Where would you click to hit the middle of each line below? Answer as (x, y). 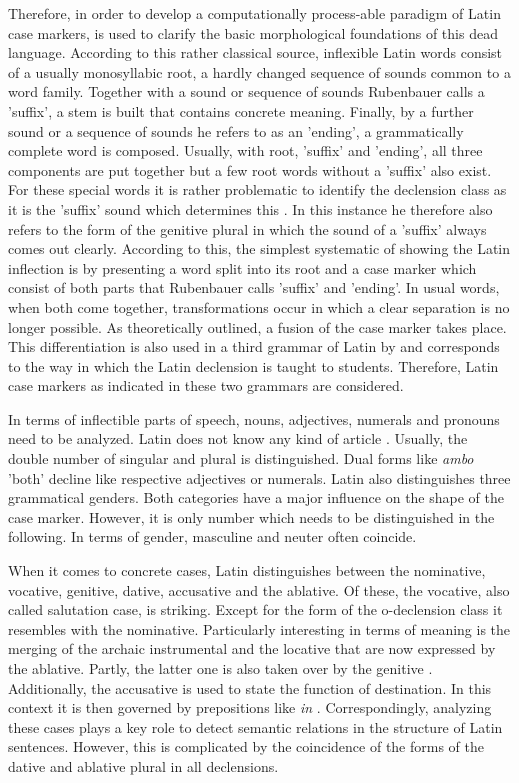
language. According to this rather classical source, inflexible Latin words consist (255, 52)
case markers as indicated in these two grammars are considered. (206, 385)
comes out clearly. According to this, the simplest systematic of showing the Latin (259, 248)
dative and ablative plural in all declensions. (143, 765)
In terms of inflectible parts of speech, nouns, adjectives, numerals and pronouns (254, 418)
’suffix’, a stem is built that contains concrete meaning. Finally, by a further (241, 110)
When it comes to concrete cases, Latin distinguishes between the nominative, (247, 570)
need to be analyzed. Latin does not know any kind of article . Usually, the (238, 438)
